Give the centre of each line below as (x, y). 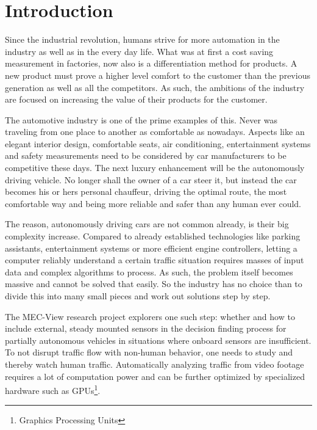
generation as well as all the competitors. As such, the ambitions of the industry (155, 87)
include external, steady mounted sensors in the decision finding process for (146, 328)
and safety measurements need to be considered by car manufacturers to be (146, 155)
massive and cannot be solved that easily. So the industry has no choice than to (154, 284)
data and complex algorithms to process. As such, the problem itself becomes (149, 271)
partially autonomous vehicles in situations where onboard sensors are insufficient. (158, 340)
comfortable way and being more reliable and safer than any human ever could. (153, 203)
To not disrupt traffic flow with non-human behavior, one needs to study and (149, 352)
